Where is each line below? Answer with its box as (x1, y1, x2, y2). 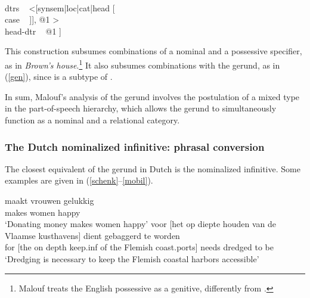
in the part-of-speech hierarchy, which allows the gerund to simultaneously (5, 102, 277, 114)
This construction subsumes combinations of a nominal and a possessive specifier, (5, 45, 302, 57)
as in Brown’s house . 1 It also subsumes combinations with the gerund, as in (5, 57, 280, 71)
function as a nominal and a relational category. (5, 114, 180, 126)
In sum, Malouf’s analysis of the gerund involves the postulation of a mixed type (5, 90, 300, 103)
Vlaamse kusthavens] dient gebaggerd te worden (5, 229, 180, 241)
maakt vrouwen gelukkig (5, 194, 94, 206)
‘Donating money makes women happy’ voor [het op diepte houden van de (5, 218, 276, 230)
